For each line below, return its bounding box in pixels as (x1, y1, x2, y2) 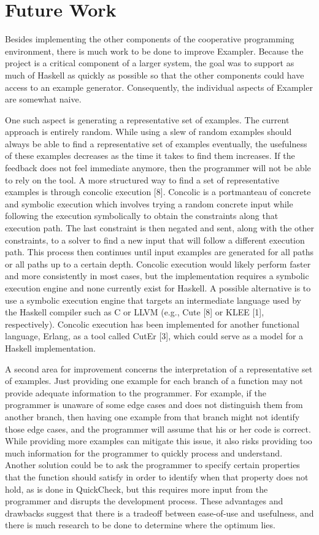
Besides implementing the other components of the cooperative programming (5, 33, 294, 45)
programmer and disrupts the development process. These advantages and (5, 495, 283, 507)
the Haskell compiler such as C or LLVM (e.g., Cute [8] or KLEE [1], (5, 306, 264, 318)
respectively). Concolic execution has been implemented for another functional (5, 317, 299, 330)
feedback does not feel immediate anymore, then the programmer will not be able (5, 161, 311, 174)
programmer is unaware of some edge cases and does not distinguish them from (5, 398, 303, 411)
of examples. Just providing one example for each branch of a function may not (5, 374, 303, 387)
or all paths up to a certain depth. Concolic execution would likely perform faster (5, 257, 311, 270)
